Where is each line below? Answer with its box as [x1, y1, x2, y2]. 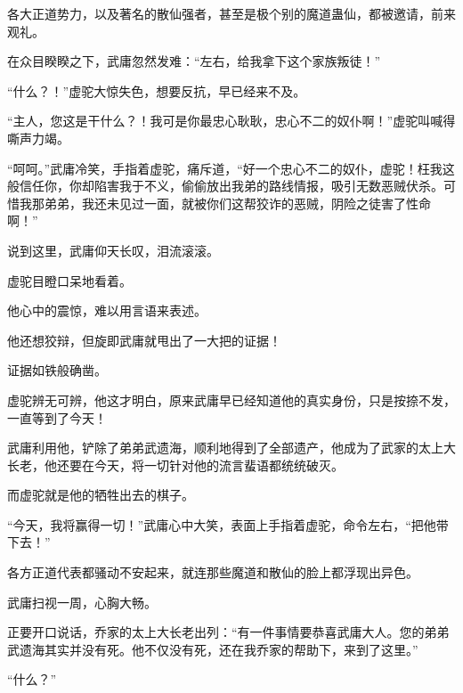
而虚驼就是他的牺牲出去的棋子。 [7, 485, 194, 504]
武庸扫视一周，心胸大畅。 [7, 592, 157, 611]
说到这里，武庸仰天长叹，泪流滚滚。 [7, 241, 219, 259]
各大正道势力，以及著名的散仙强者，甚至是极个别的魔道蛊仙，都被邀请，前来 [7, 4, 456, 22]
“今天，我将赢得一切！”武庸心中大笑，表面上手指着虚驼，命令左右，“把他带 [7, 515, 449, 534]
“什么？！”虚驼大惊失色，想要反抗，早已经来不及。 [7, 81, 306, 100]
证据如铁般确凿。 [7, 361, 107, 379]
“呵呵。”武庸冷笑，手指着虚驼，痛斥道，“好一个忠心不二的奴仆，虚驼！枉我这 [7, 159, 455, 177]
